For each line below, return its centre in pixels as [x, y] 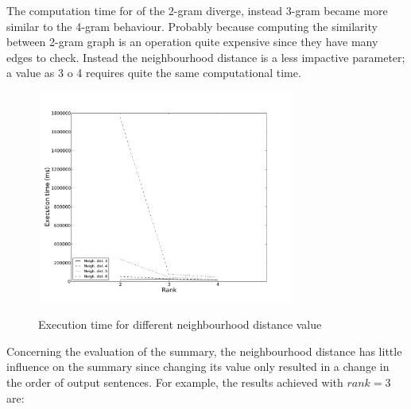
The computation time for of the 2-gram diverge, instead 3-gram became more [197, 10]
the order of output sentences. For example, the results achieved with [175, 382]
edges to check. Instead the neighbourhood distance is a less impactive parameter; [206, 57]
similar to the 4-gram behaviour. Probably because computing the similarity [192, 26]
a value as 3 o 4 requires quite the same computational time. [154, 73]
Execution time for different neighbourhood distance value [180, 324]
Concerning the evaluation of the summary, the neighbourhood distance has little [204, 351]
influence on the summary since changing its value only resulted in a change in [198, 367]
